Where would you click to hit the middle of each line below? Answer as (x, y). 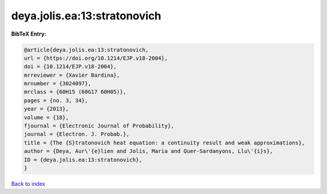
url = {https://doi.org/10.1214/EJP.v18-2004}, (96, 58)
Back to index (28, 184)
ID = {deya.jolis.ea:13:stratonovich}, (83, 160)
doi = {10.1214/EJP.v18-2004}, (71, 67)
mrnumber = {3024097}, (58, 84)
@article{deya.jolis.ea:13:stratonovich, (86, 50)
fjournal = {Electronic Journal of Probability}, (99, 126)
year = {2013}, (46, 109)
